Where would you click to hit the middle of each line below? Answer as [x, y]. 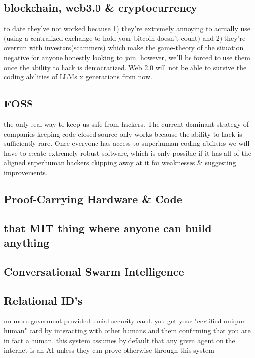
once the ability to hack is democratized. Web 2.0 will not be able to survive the [125, 67]
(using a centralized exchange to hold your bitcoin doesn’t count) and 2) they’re [125, 38]
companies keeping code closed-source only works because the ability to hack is [123, 133]
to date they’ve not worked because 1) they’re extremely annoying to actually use [127, 28]
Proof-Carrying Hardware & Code [93, 198]
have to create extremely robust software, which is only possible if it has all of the [127, 153]
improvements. [26, 172]
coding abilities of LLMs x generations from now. [78, 77]
